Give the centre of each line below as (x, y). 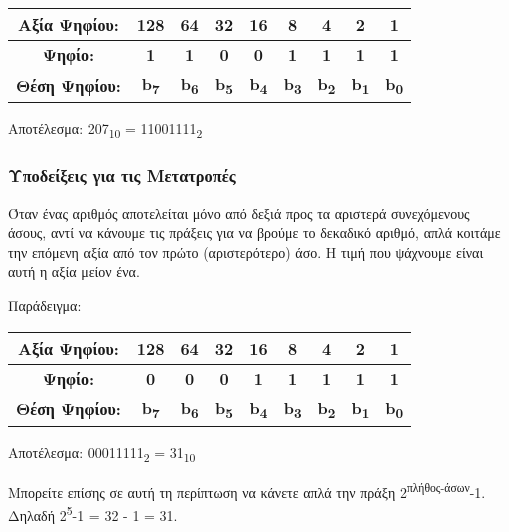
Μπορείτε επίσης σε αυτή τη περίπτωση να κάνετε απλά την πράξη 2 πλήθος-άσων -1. (247, 490)
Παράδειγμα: (45, 304)
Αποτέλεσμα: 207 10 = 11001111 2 (105, 129)
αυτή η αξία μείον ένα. (74, 271)
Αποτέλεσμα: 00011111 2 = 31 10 (102, 453)
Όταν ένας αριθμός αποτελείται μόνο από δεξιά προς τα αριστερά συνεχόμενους (239, 212)
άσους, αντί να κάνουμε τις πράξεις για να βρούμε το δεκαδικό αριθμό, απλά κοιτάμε (254, 232)
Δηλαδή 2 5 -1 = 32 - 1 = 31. (93, 513)
